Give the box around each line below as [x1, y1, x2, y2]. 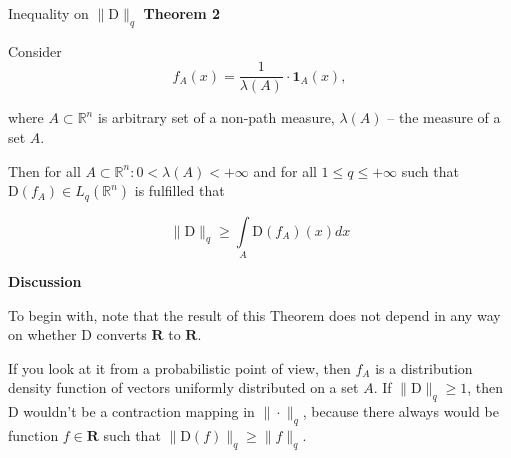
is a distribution [375, 357, 473, 378]
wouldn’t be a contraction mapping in [23, 401, 255, 422]
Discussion [8, 271, 82, 292]
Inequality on [8, 3, 89, 23]
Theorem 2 [143, 3, 221, 23]
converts [96, 324, 147, 345]
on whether [8, 324, 77, 345]
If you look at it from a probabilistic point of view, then [8, 357, 351, 378]
